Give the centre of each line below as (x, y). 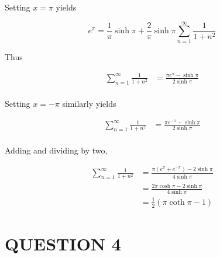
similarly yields (89, 104)
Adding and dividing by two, (56, 150)
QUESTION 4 (63, 243)
